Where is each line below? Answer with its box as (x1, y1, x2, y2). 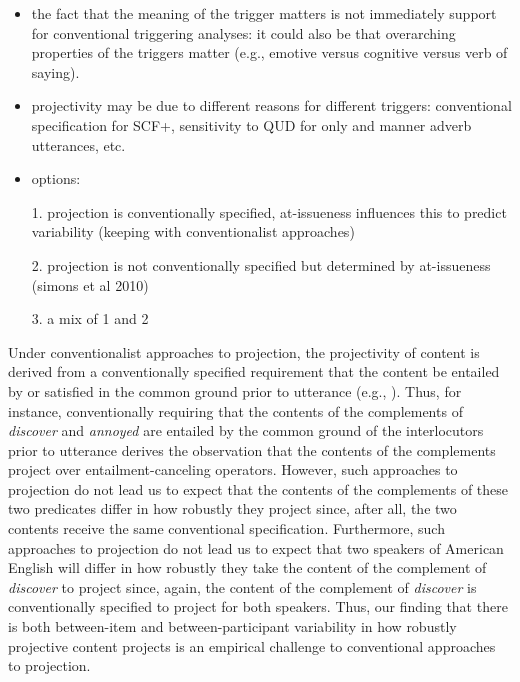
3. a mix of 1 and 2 (31, 308, 149, 329)
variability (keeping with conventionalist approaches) (31, 221, 355, 242)
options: (31, 168, 81, 189)
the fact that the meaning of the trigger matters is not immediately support (31, 3, 497, 23)
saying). (31, 61, 80, 82)
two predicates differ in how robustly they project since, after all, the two (8, 498, 457, 519)
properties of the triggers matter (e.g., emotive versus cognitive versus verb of (31, 42, 508, 63)
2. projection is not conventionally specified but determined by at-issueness (31, 254, 491, 275)
